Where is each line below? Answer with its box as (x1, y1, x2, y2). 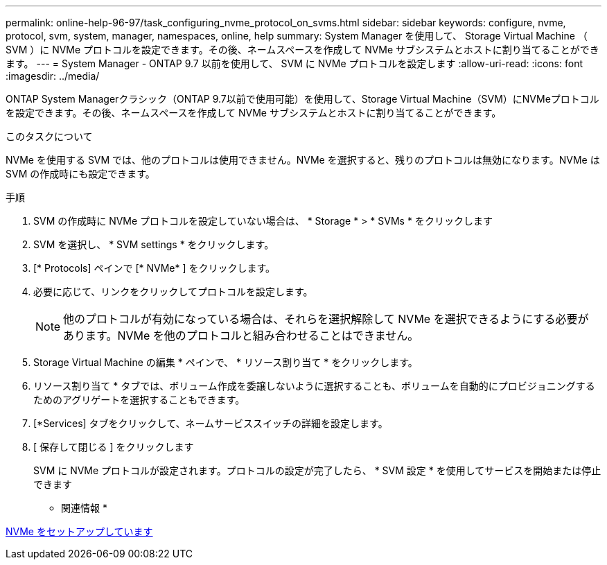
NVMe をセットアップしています (6, 525, 153, 537)
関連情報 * (61, 502, 107, 514)
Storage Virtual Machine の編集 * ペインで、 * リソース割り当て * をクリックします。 (33, 356, 418, 368)
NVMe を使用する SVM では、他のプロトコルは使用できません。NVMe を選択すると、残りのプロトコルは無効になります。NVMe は (6, 154, 600, 166)
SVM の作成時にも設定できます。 (6, 168, 155, 180)
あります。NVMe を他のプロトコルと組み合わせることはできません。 (63, 329, 419, 342)
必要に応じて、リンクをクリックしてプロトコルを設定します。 (33, 286, 313, 297)
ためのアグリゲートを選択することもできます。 (33, 394, 245, 406)
